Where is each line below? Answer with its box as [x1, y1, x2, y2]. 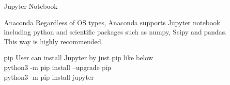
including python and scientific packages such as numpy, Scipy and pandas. [4, 27, 227, 37]
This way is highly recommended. [4, 36, 103, 46]
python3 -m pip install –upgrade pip [4, 62, 111, 72]
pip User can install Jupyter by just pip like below [4, 52, 153, 63]
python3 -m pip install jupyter [4, 71, 94, 82]
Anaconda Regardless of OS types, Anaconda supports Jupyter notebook [4, 17, 220, 27]
